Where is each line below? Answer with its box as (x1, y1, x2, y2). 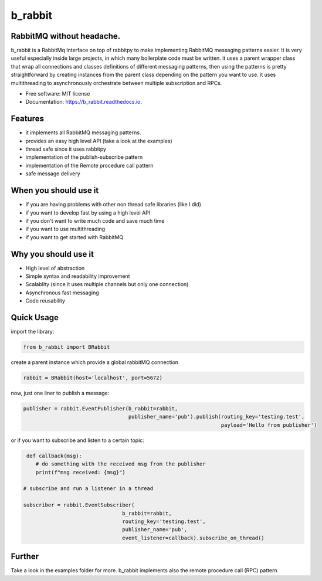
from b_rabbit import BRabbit (23, 344, 110, 351)
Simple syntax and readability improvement (25, 273, 130, 280)
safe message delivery (25, 170, 80, 177)
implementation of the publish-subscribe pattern (25, 154, 143, 161)
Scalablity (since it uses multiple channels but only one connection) (25, 281, 189, 288)
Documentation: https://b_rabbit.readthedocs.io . (25, 98, 143, 106)
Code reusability (25, 297, 66, 304)
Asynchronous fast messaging (25, 289, 99, 296)
